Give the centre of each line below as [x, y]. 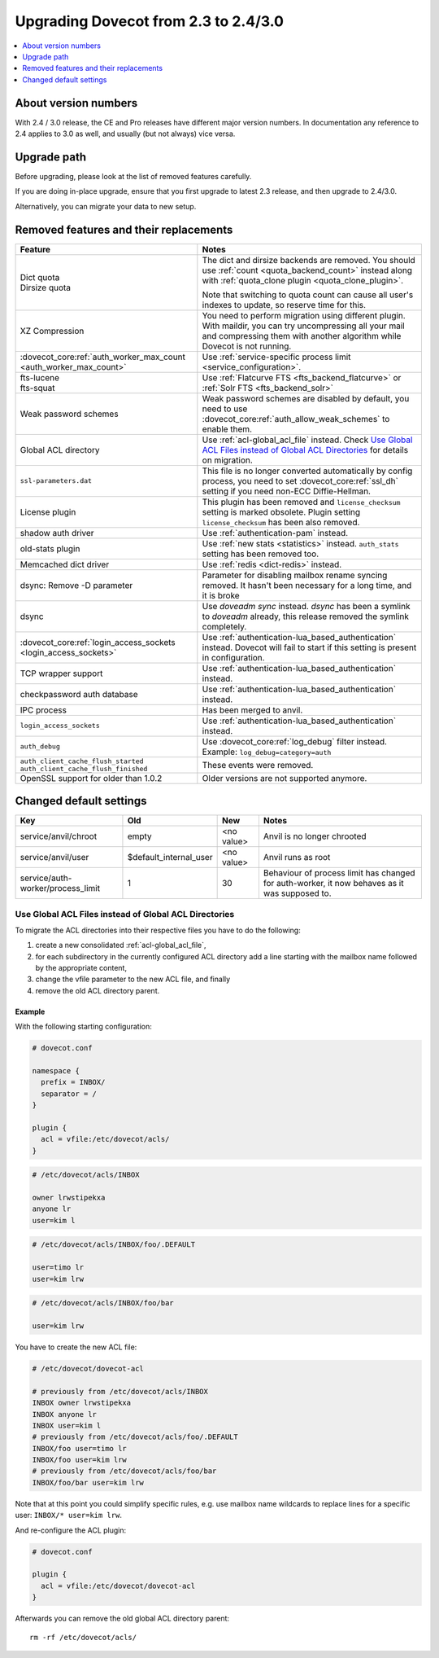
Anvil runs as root [297, 858]
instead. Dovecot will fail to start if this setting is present [309, 647]
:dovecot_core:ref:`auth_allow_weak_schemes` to [296, 419]
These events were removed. [258, 765]
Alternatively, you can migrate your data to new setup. [106, 206]
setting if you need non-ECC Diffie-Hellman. [287, 491]
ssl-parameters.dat [56, 481]
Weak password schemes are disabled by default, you [306, 398]
